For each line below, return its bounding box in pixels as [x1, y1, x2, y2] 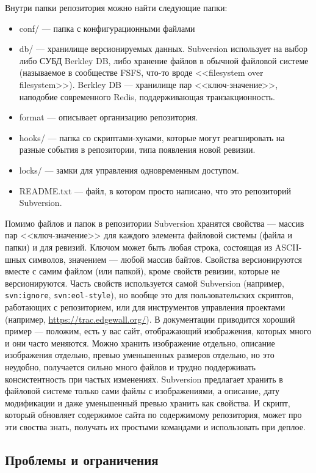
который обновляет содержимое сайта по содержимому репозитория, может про [5, 408, 302, 421]
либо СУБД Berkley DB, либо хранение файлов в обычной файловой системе [19, 54, 309, 67]
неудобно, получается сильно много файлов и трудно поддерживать [5, 360, 256, 373]
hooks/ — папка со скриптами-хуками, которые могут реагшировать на [19, 131, 285, 144]
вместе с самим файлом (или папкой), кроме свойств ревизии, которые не [5, 265, 280, 277]
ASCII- [275, 240, 302, 253]
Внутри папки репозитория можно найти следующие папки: [5, 1, 228, 13]
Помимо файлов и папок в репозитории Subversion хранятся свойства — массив [5, 216, 304, 229]
